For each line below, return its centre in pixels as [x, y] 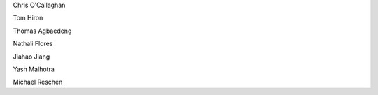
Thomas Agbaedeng [42, 31]
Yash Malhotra [34, 69]
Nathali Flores [33, 44]
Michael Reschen [38, 82]
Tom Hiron [28, 18]
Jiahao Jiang [31, 57]
